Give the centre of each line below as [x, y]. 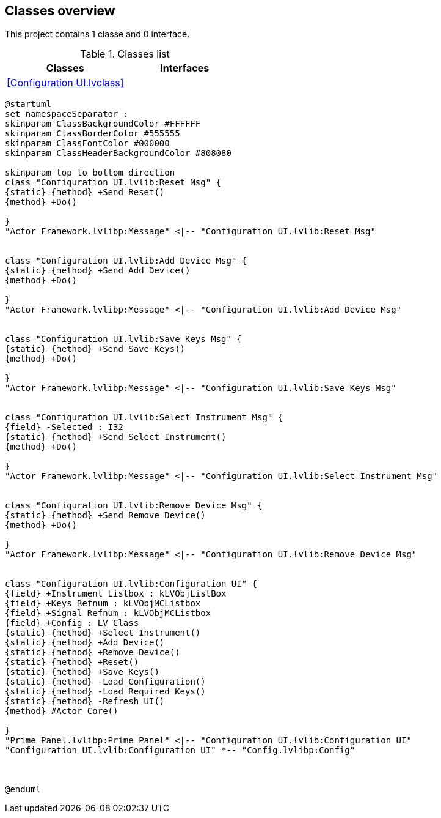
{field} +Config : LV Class [72, 623]
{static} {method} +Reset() [72, 662]
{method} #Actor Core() [62, 711]
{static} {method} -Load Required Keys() [105, 692]
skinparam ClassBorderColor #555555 [93, 134]
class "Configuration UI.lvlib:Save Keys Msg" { [123, 339]
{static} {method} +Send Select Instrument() [116, 437]
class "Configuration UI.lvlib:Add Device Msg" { [126, 261]
